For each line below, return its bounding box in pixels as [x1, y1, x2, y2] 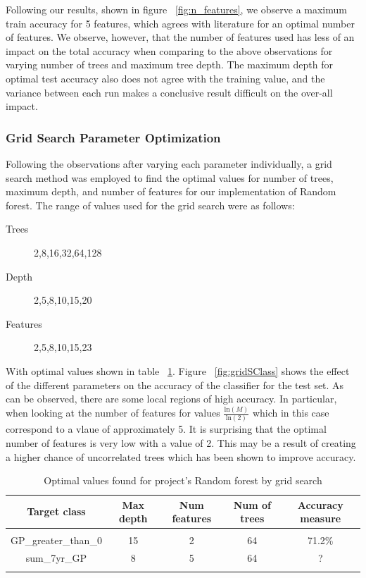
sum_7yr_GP [25, 551, 87, 565]
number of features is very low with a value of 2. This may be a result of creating [6, 435, 356, 450]
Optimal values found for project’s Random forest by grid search [44, 473, 322, 488]
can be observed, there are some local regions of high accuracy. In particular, [6, 391, 337, 406]
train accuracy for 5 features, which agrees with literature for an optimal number [6, 16, 355, 30]
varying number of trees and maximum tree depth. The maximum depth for [6, 57, 333, 72]
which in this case [252, 405, 329, 419]
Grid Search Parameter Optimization [6, 128, 221, 146]
